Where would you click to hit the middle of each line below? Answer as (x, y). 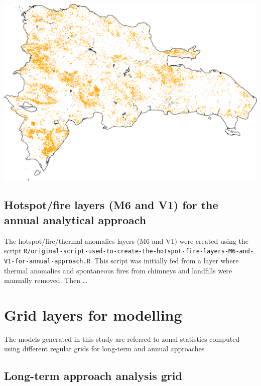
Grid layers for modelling (93, 314)
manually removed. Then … (46, 280)
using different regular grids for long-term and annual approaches (104, 349)
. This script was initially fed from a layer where (164, 260)
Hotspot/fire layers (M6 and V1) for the (111, 205)
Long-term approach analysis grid (93, 376)
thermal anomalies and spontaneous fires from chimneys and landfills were (118, 270)
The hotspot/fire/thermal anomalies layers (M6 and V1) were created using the (126, 240)
